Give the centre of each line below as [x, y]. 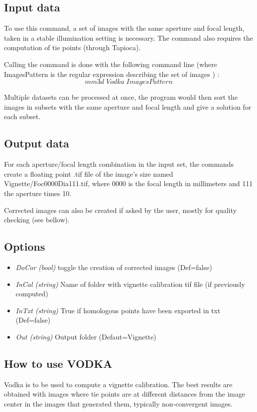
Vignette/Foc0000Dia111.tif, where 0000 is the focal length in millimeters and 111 [128, 183]
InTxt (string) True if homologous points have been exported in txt [118, 310]
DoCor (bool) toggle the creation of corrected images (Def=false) [114, 267]
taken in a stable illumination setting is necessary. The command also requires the [128, 37]
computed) [32, 294]
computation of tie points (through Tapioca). [72, 47]
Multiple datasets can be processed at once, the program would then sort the [121, 97]
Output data [37, 143]
